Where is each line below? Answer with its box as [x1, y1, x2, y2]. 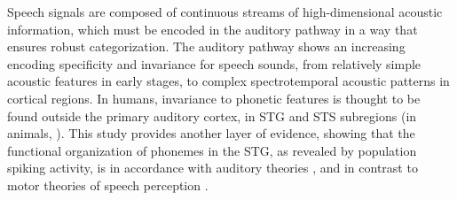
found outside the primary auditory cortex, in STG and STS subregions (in [7, 106, 417, 125]
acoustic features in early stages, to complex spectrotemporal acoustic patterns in [7, 72, 450, 90]
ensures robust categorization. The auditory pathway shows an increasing [7, 37, 406, 56]
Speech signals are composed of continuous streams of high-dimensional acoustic [7, 3, 443, 20]
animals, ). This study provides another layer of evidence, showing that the [7, 124, 415, 142]
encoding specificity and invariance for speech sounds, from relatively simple [7, 54, 422, 73]
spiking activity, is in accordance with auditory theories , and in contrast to [7, 158, 418, 177]
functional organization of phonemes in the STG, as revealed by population [7, 141, 417, 159]
